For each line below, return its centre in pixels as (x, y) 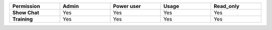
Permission (26, 6)
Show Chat (26, 13)
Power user (127, 6)
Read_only (226, 6)
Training (22, 19)
